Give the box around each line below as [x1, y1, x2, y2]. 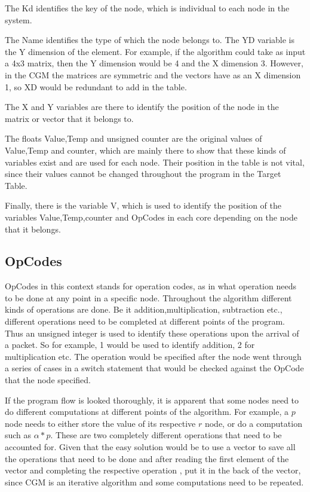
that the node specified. [5, 374, 91, 386]
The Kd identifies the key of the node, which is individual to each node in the [5, 2, 290, 14]
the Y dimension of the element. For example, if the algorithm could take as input [5, 45, 306, 57]
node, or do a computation [204, 417, 302, 429]
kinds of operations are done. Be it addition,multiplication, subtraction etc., [5, 303, 283, 316]
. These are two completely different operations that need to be [50, 429, 282, 441]
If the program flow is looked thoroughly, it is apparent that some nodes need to [5, 393, 299, 406]
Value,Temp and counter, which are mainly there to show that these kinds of [5, 143, 286, 156]
